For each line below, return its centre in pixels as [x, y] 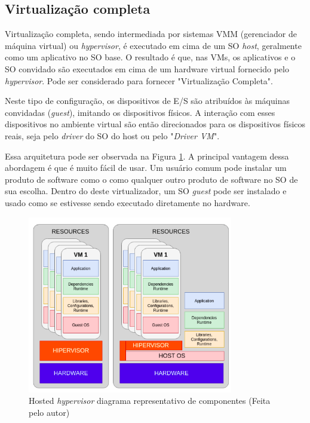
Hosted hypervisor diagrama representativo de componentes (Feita [150, 401]
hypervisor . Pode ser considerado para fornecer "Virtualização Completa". [139, 80]
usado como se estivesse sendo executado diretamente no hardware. [128, 202]
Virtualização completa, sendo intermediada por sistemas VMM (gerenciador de [151, 34]
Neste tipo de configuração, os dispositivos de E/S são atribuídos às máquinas [147, 101]
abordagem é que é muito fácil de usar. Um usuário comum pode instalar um [146, 168]
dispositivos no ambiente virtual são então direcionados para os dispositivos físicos [155, 124]
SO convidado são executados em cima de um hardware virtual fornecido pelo [147, 68]
